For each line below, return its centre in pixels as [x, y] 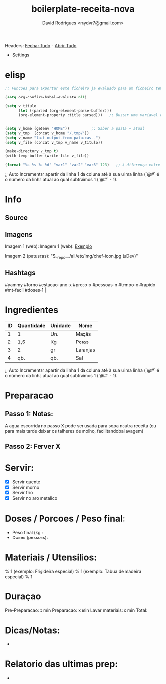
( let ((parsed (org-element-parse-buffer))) [65, 111]
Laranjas [85, 350]
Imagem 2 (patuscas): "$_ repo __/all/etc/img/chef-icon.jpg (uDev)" [72, 257]
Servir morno [26, 487]
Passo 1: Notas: [29, 414]
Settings [21, 55]
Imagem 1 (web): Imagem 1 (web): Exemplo [49, 246]
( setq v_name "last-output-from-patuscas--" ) [53, 138]
